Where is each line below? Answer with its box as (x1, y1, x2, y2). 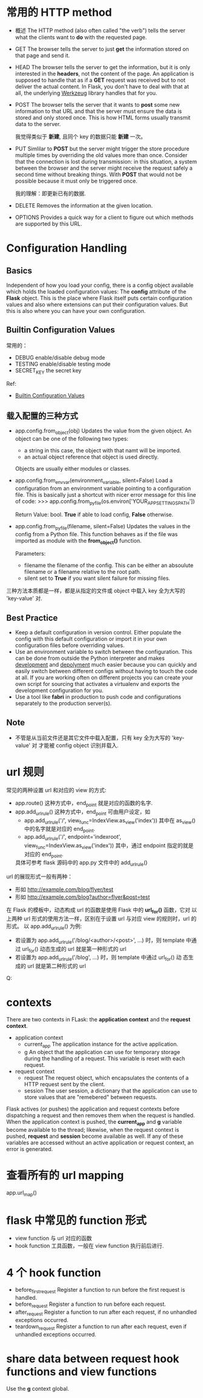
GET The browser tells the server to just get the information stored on (15, 45, 189, 52)
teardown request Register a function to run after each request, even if (15, 1323, 187, 1331)
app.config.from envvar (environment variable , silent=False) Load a (15, 477, 173, 485)
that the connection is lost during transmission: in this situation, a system (15, 158, 197, 165)
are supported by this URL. (15, 220, 82, 227)
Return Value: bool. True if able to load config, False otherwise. (15, 511, 174, 518)
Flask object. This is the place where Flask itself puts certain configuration (6, 294, 193, 301)
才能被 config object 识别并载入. (38, 741, 119, 749)
